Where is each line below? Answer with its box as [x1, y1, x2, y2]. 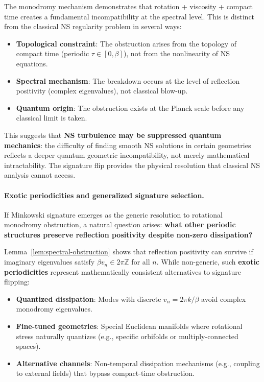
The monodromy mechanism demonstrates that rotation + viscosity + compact [4, 1, 253, 11]
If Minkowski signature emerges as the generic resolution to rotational [4, 209, 223, 220]
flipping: [4, 276, 30, 287]
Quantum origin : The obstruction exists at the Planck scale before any [16, 102, 245, 113]
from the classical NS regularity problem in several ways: [4, 21, 182, 32]
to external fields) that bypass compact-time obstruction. [16, 368, 195, 378]
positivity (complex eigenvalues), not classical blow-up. [16, 85, 188, 96]
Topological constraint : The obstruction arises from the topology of [16, 38, 237, 49]
